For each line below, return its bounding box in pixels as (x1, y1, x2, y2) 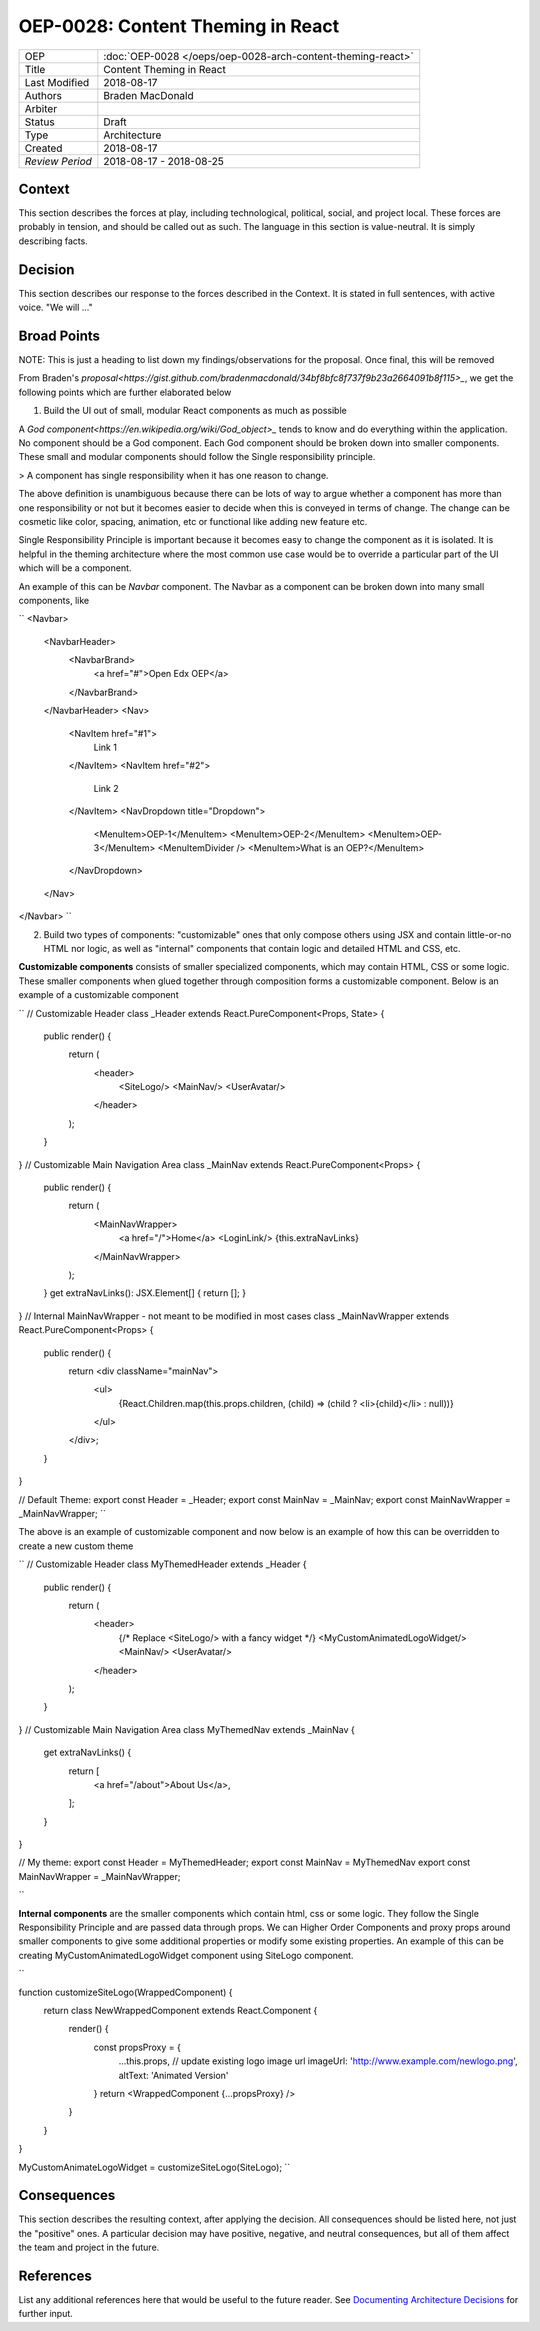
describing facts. (18, 235, 89, 247)
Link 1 (93, 741, 117, 754)
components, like (18, 594, 90, 606)
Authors (24, 88, 62, 102)
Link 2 (93, 782, 119, 794)
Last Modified (24, 75, 90, 89)
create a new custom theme (18, 1540, 134, 1552)
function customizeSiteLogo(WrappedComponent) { (18, 1986, 234, 1998)
